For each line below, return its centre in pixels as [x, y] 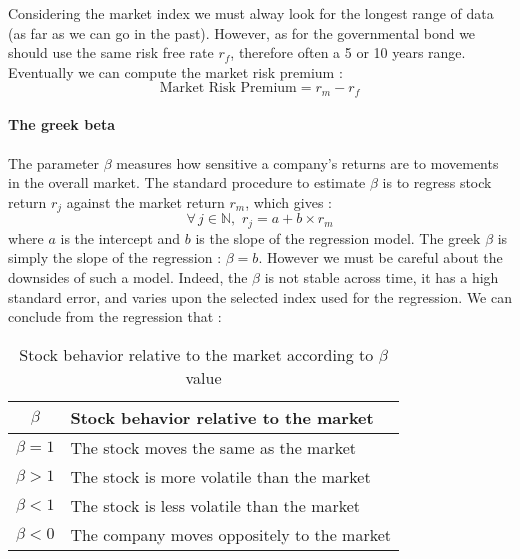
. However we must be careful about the [380, 257]
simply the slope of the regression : [115, 257]
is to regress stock [437, 182]
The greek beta [62, 124]
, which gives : [288, 201]
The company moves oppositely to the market [231, 534]
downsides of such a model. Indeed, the [128, 276]
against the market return [145, 201]
